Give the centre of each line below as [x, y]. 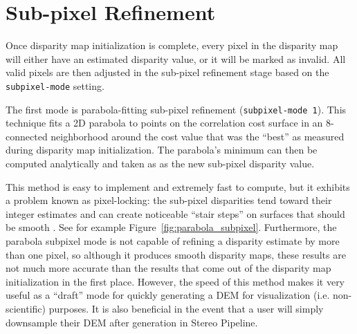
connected [27, 136]
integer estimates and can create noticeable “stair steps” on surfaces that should [175, 213]
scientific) [26, 308]
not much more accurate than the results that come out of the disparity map [168, 268]
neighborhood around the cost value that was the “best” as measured [198, 136]
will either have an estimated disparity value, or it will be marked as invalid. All [176, 58]
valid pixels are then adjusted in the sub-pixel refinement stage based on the [167, 72]
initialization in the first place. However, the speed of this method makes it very [175, 281]
